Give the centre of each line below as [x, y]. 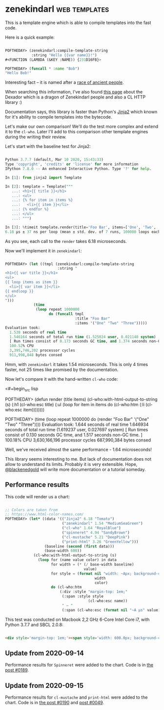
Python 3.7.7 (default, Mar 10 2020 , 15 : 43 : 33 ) [54, 160]
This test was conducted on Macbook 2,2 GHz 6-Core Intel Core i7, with [77, 619]
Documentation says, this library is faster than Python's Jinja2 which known [81, 112]
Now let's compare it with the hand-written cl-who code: [61, 379]
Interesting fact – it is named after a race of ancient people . [64, 82]
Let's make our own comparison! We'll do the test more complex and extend [82, 126]
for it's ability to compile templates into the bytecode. [59, 117]
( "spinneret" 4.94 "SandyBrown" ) [96, 533]
